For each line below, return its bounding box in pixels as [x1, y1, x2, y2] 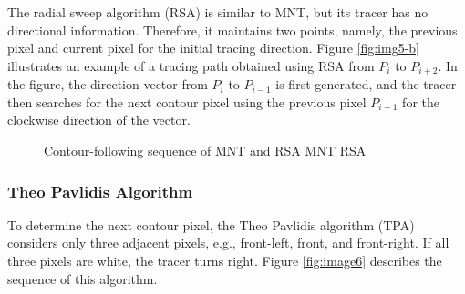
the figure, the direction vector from [7, 75, 208, 94]
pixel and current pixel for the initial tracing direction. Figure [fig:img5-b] [7, 38, 420, 57]
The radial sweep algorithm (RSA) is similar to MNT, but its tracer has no [7, 3, 429, 21]
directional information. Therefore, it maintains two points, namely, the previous [7, 20, 458, 39]
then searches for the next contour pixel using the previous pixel [7, 92, 367, 111]
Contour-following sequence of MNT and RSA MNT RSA [44, 141, 367, 160]
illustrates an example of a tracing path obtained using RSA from [7, 56, 375, 75]
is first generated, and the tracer [275, 75, 457, 94]
